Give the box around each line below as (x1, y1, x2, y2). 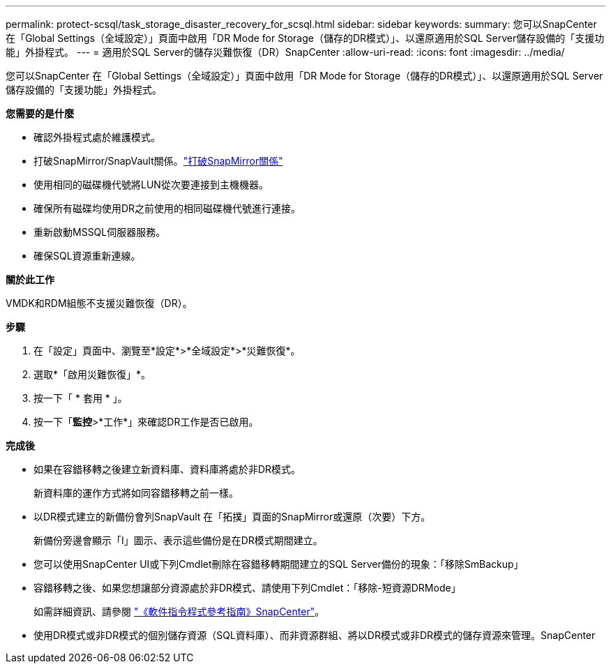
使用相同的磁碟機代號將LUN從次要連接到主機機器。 (33, 179, 269, 190)
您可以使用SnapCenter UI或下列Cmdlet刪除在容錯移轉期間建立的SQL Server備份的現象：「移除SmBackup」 (33, 558, 524, 570)
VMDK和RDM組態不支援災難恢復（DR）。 (6, 297, 193, 309)
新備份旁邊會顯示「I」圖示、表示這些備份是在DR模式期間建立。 (33, 534, 323, 546)
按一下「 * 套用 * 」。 (33, 392, 128, 404)
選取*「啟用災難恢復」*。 (33, 368, 151, 380)
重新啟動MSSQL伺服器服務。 (33, 226, 166, 238)
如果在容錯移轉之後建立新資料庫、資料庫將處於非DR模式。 (33, 463, 301, 475)
